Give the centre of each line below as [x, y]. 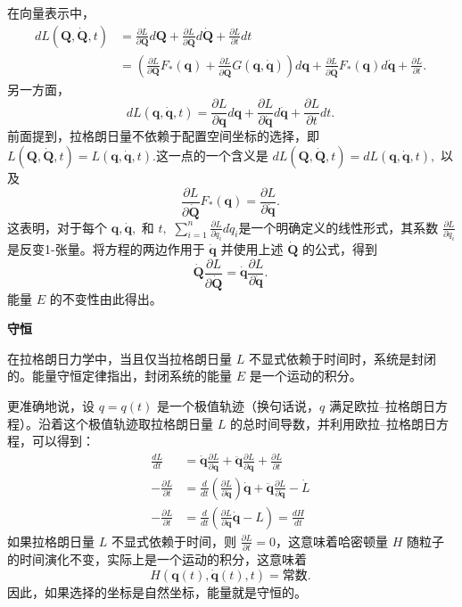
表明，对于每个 [63, 227]
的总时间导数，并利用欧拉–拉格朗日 [333, 423]
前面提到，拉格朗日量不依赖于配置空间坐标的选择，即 [163, 136]
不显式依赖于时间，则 [173, 541]
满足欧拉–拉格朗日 [382, 406]
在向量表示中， [51, 12]
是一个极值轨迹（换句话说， [239, 406]
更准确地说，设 [51, 406]
